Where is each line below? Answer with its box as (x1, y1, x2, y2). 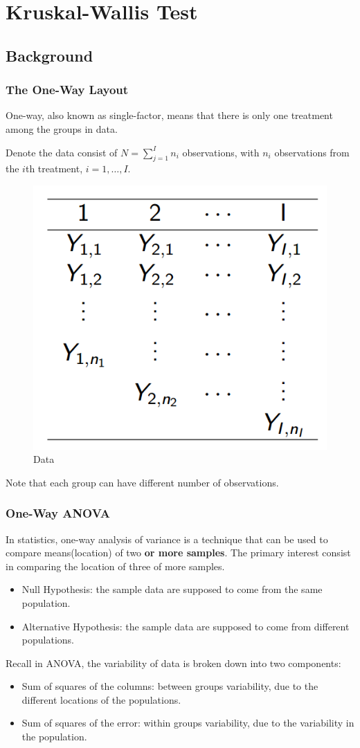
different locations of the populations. (21, 692, 181, 706)
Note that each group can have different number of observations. (6, 475, 279, 489)
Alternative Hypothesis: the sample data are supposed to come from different (21, 619, 350, 633)
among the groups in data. (6, 121, 118, 136)
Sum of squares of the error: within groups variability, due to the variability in (21, 715, 354, 730)
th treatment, (25, 161, 83, 176)
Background (6, 44, 93, 66)
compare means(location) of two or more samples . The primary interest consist (6, 545, 351, 560)
